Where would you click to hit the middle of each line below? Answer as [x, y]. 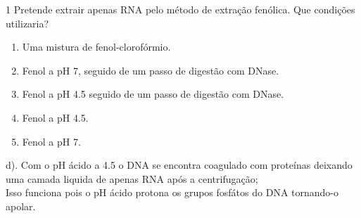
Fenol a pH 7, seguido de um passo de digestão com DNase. [151, 70]
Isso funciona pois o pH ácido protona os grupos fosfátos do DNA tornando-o [172, 192]
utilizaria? [27, 23]
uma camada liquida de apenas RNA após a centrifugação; [132, 178]
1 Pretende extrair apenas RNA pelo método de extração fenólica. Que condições [180, 9]
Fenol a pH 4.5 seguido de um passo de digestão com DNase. [153, 94]
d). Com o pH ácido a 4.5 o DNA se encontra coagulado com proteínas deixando [179, 165]
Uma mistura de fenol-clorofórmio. [96, 47]
